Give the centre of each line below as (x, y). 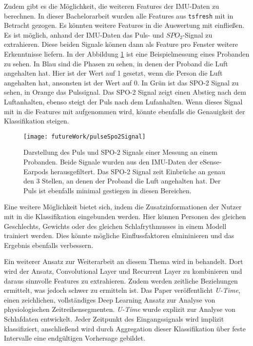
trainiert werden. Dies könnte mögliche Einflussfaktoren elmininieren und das (119, 235)
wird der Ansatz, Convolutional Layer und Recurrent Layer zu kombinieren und (123, 271)
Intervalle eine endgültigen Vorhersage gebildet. (75, 338)
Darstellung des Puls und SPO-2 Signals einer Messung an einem (120, 152)
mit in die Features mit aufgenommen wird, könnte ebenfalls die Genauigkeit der (125, 111)
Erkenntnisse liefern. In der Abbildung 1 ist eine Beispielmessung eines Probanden (127, 54)
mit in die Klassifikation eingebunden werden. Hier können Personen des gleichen (125, 216)
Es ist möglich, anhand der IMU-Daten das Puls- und (84, 34)
